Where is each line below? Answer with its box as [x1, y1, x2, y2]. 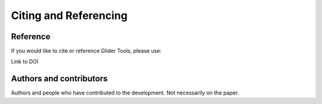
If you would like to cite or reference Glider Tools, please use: [11, 48, 162, 55]
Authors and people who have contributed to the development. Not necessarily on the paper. [11, 89, 239, 96]
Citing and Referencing [11, 9, 128, 22]
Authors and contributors [11, 74, 108, 84]
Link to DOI [11, 58, 39, 65]
